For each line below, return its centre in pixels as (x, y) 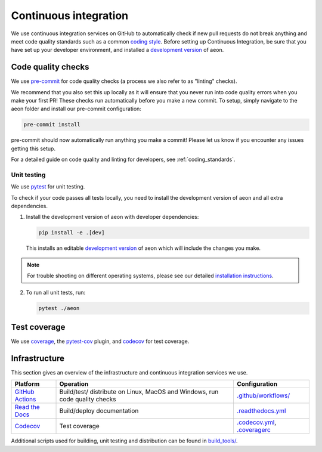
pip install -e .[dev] (72, 233)
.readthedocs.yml (261, 411)
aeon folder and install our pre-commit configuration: (76, 109)
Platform (27, 384)
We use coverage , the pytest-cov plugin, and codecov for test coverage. (100, 341)
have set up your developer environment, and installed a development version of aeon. (117, 50)
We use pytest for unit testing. (48, 187)
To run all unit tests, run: (56, 292)
